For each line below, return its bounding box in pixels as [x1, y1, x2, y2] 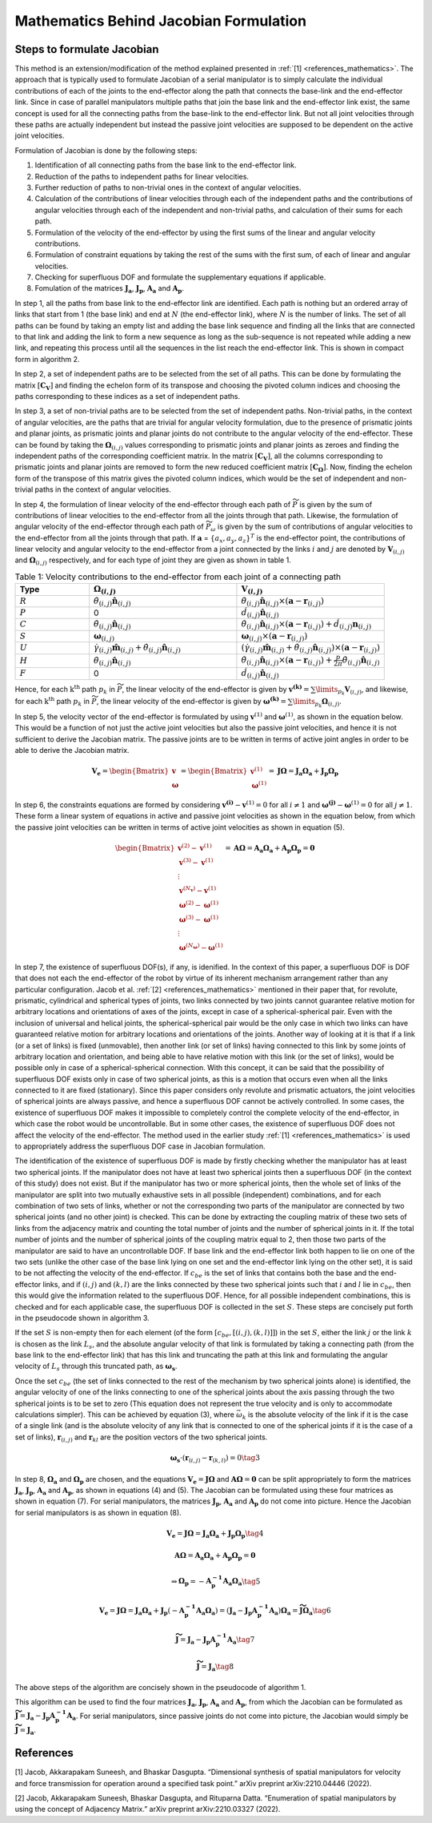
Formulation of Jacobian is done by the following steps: [14, 145, 198, 155]
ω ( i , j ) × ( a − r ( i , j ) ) [241, 630, 308, 642]
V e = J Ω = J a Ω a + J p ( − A [98, 1606, 186, 1617]
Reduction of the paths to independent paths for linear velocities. [34, 171, 250, 181]
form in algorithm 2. [14, 354, 80, 364]
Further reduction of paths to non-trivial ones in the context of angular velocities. [34, 183, 302, 192]
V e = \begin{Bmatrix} [91, 767, 170, 778]
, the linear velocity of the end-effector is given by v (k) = [122, 682, 310, 694]
